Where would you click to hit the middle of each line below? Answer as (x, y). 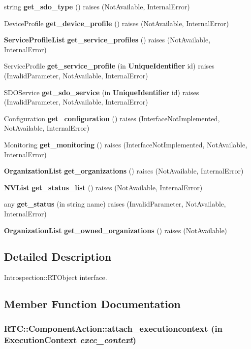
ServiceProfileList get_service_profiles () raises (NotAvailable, (107, 40)
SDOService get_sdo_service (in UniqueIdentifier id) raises (102, 92)
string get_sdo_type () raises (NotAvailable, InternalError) (97, 6)
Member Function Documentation (93, 304)
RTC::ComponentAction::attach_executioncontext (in (113, 328)
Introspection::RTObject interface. (56, 277)
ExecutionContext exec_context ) (70, 339)
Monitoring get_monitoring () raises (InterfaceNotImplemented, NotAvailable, (126, 144)
